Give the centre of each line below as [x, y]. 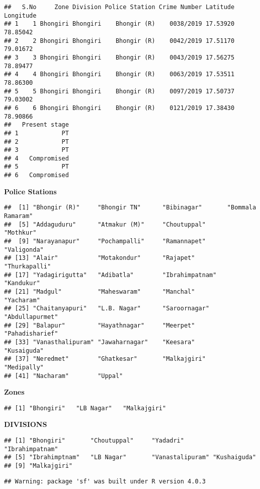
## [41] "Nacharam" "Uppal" [64, 376]
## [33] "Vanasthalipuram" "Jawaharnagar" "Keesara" [100, 342]
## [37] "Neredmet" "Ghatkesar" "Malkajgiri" [105, 359]
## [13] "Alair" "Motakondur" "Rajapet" [100, 258]
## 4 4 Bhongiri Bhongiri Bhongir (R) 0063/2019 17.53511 [119, 74]
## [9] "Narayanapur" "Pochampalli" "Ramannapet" [105, 241]
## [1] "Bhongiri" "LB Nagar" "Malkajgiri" [85, 408]
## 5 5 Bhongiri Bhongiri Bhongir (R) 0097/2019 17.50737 [119, 91]
